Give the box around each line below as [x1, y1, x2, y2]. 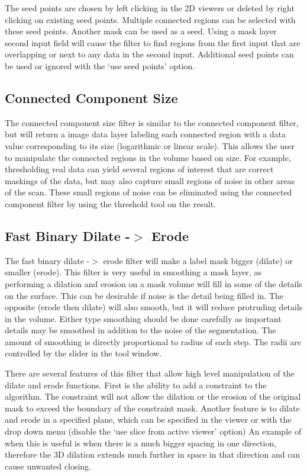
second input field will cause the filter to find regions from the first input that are [5, 36, 300, 49]
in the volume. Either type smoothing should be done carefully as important [5, 312, 282, 324]
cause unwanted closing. [5, 459, 91, 472]
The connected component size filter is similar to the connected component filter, [5, 116, 299, 128]
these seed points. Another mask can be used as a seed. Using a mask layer [5, 25, 277, 37]
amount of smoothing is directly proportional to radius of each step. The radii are [5, 335, 302, 348]
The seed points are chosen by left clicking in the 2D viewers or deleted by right [5, 2, 295, 14]
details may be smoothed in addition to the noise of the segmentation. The [5, 324, 276, 336]
